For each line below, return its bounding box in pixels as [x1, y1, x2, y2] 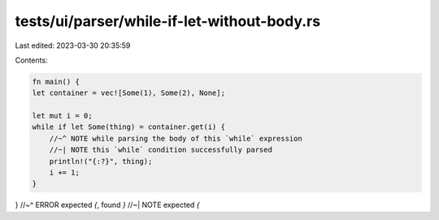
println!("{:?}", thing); [49, 157, 153, 166]
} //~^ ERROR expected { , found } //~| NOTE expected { [15, 200, 200, 210]
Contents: [15, 55, 48, 65]
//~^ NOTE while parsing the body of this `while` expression [49, 134, 302, 143]
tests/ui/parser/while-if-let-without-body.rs [15, 12, 321, 30]
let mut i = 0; [32, 111, 93, 121]
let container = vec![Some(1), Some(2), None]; [32, 88, 225, 97]
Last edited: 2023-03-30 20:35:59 [15, 41, 131, 50]
